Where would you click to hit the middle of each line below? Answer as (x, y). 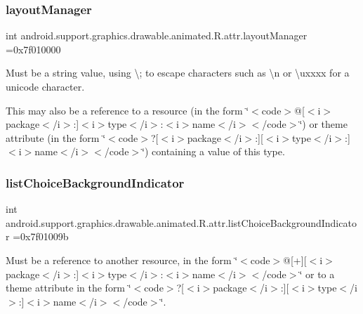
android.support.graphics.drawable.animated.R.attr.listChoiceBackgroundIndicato (181, 222)
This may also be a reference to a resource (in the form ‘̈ (127, 110)
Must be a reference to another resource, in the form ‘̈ (122, 260)
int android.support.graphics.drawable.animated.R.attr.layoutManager (157, 35)
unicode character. (45, 86)
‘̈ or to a (317, 274)
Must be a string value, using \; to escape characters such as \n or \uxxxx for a (178, 73)
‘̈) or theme (323, 124)
